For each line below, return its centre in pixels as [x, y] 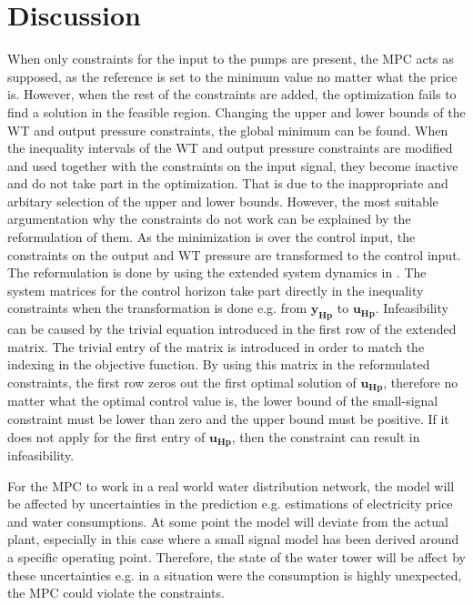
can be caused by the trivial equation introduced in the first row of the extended [232, 329]
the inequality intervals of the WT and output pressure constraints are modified [230, 148]
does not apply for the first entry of [106, 436]
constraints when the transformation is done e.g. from [157, 308]
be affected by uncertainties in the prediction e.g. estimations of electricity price [230, 504]
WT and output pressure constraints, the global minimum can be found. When [228, 130]
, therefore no [421, 383]
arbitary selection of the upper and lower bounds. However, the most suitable [223, 201]
